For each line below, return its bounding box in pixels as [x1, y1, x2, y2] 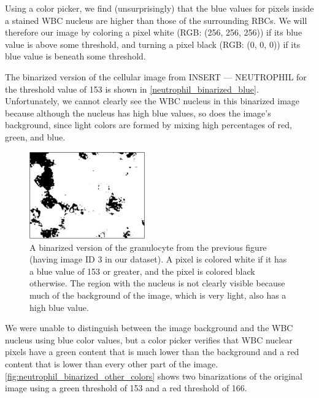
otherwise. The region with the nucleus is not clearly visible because [29, 277, 285, 289]
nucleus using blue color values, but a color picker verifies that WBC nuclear [5, 333, 293, 346]
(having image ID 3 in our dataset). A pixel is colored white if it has [29, 253, 287, 266]
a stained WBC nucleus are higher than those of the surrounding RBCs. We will [5, 13, 307, 26]
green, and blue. [5, 130, 66, 143]
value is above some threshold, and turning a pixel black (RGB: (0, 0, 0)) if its [5, 37, 301, 50]
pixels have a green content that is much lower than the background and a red [5, 345, 299, 358]
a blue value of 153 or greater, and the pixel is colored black [29, 264, 255, 277]
